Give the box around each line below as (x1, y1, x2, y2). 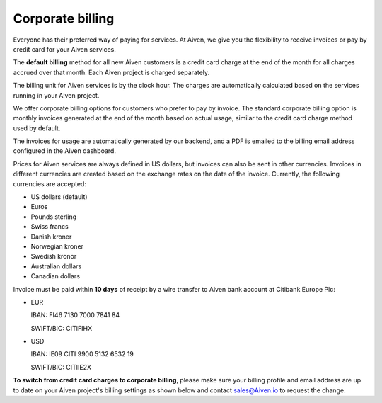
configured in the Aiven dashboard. (13, 147, 117, 155)
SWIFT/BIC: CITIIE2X (30, 363, 92, 371)
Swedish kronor (30, 252, 77, 261)
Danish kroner (30, 232, 72, 241)
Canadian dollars (30, 272, 81, 280)
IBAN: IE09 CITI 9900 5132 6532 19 (30, 350, 134, 358)
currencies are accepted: (13, 179, 86, 188)
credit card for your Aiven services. (13, 45, 117, 53)
